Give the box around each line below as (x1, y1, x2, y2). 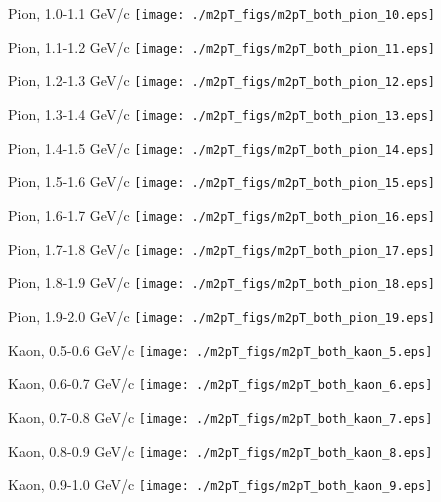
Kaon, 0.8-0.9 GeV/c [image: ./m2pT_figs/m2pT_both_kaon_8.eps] (8, 440, 433, 461)
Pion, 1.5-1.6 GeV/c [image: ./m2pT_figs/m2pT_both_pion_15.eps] (8, 171, 435, 192)
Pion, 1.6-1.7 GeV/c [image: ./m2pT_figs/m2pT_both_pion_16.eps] (8, 204, 435, 225)
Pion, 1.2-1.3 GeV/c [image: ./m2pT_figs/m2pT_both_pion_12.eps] (8, 70, 435, 91)
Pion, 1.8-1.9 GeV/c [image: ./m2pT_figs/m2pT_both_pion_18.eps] (8, 272, 435, 293)
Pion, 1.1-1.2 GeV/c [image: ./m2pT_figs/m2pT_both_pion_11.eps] (8, 36, 435, 57)
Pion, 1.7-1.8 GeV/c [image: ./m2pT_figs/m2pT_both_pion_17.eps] (8, 238, 435, 259)
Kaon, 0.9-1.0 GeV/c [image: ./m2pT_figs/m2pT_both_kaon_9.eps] (8, 474, 433, 495)
